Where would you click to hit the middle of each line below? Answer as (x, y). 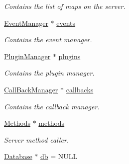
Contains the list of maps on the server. (65, 6)
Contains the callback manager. (52, 106)
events (66, 23)
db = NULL (59, 156)
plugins (69, 56)
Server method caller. (37, 139)
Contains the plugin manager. (49, 73)
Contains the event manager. (48, 40)
